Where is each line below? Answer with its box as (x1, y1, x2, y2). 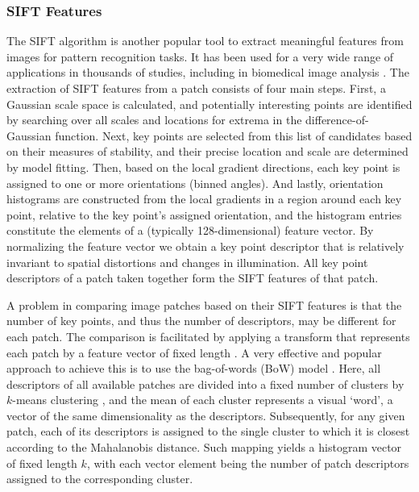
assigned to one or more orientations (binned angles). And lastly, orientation (6, 174, 384, 191)
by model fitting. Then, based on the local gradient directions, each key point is (6, 158, 400, 175)
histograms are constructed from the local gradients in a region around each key (6, 190, 402, 207)
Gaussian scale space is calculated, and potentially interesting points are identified (6, 95, 413, 112)
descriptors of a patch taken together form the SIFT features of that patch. (6, 269, 379, 286)
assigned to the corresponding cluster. (6, 470, 193, 487)
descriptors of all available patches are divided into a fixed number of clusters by (6, 375, 404, 392)
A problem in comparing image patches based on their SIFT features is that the (6, 296, 402, 313)
